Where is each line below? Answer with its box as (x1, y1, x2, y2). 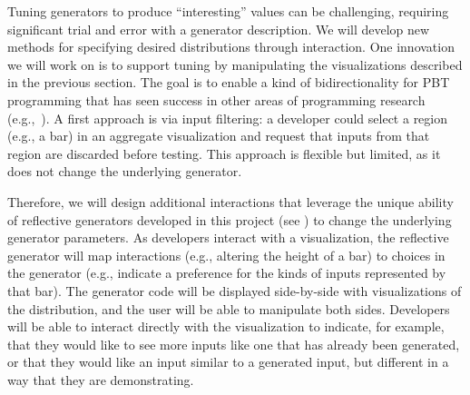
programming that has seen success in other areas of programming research (7, 90, 426, 109)
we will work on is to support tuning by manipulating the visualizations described (7, 54, 463, 74)
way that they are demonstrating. (7, 370, 194, 389)
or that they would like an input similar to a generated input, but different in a (7, 352, 449, 371)
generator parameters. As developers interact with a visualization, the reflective (7, 228, 449, 247)
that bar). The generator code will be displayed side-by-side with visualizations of (7, 281, 462, 300)
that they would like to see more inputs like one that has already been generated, (7, 334, 460, 353)
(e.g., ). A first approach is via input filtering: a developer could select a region (7, 108, 448, 127)
